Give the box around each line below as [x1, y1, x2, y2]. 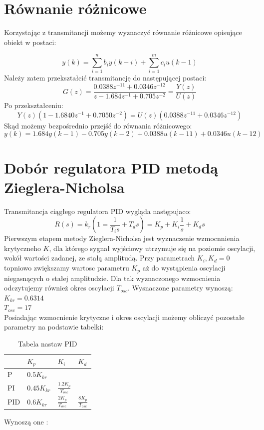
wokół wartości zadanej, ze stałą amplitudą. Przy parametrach [4, 252, 195, 263]
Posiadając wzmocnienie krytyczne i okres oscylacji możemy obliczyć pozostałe [4, 311, 245, 322]
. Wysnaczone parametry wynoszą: [127, 282, 233, 293]
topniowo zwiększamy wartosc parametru [4, 262, 129, 273]
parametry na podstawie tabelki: [4, 321, 104, 332]
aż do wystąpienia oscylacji [142, 262, 226, 273]
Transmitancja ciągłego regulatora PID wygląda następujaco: [4, 205, 191, 216]
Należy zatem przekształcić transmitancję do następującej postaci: [4, 72, 207, 83]
